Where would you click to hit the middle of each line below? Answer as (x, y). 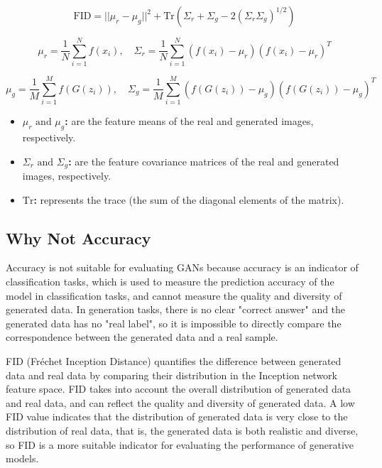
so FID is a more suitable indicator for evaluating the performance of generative (180, 444)
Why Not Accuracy (78, 238)
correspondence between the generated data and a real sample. (142, 337)
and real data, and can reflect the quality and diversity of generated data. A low (180, 402)
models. (22, 458)
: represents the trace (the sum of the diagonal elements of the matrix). (189, 199)
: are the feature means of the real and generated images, (189, 121)
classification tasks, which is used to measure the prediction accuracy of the (170, 282)
